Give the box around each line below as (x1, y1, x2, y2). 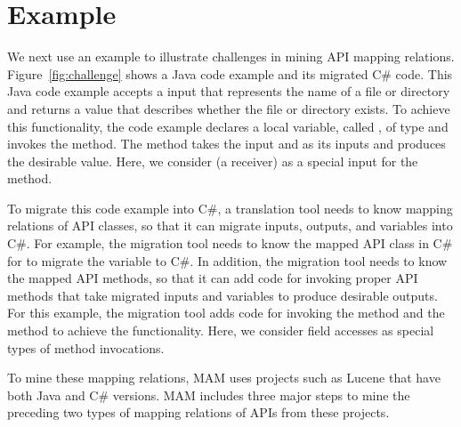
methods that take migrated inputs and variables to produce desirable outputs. (7, 286, 438, 304)
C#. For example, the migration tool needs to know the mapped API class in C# (7, 234, 453, 253)
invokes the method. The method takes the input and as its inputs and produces (7, 134, 446, 153)
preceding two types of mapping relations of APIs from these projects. (7, 403, 390, 422)
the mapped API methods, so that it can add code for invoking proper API (7, 269, 418, 287)
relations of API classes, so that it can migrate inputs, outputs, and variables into (7, 216, 453, 235)
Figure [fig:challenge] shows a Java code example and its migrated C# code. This (7, 64, 453, 83)
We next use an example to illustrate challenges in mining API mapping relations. (7, 47, 455, 66)
